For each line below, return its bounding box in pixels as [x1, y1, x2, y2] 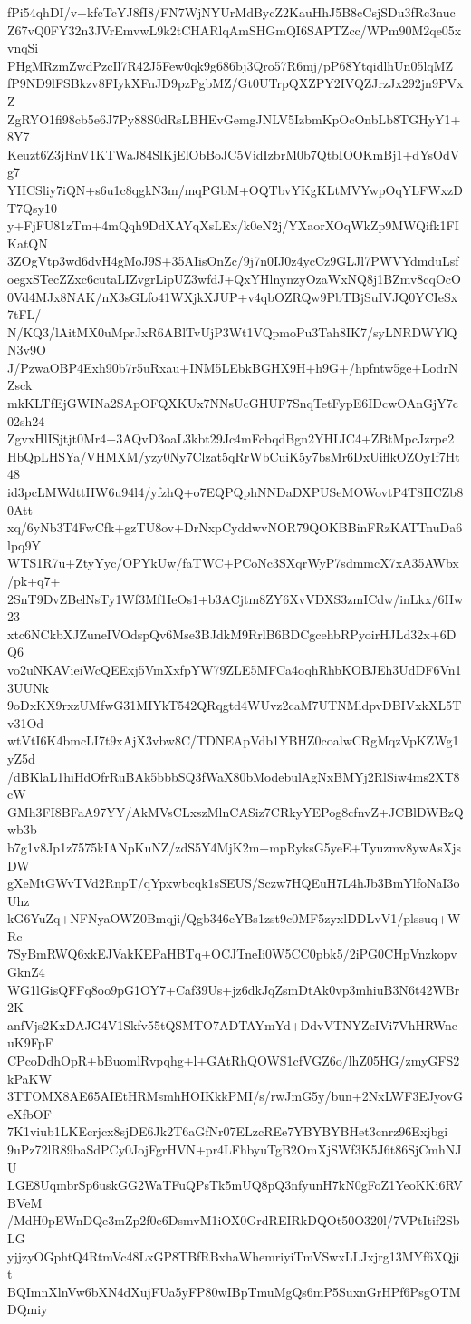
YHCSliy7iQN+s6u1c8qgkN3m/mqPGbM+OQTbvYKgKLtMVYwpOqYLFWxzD [7, 180, 463, 199]
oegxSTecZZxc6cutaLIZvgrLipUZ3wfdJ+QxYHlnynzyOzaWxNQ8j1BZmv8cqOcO [7, 268, 461, 287]
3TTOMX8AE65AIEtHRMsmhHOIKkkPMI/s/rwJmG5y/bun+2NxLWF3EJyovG [7, 1086, 464, 1105]
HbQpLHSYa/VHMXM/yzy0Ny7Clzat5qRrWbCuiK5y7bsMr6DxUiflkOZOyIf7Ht [7, 446, 460, 465]
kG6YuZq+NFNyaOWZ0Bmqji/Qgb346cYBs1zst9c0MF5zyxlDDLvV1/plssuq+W [7, 909, 461, 928]
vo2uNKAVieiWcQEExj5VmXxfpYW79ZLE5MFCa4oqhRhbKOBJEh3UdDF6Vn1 [7, 659, 462, 678]
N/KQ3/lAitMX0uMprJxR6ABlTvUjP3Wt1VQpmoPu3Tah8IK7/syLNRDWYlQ [7, 322, 457, 341]
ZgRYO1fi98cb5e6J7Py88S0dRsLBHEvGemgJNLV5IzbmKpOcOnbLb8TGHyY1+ [7, 109, 461, 128]
